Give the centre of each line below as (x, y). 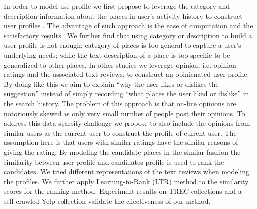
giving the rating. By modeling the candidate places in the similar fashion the (122, 152)
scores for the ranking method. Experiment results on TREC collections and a (123, 191)
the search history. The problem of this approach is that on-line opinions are (120, 103)
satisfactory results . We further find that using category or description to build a (128, 35)
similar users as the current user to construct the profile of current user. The (120, 132)
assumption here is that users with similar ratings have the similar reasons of (121, 142)
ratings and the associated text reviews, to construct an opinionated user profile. (127, 74)
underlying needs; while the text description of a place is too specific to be (117, 54)
